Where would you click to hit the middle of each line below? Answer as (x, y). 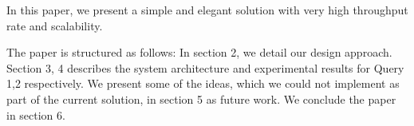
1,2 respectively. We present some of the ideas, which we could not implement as (203, 83)
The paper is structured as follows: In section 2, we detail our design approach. (199, 52)
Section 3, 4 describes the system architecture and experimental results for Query (205, 67)
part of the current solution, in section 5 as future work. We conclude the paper (201, 98)
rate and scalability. (55, 25)
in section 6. (36, 114)
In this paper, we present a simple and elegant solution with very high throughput (207, 10)
